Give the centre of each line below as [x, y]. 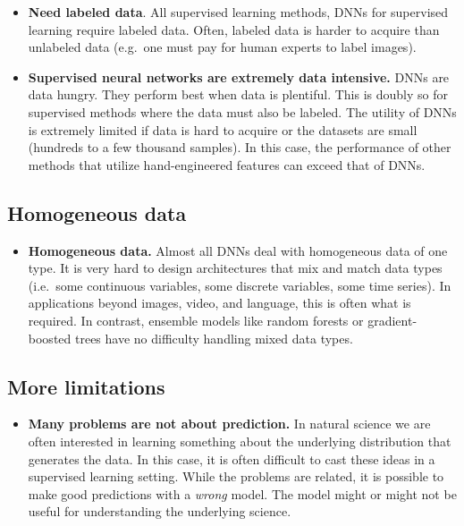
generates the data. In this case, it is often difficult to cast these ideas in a [232, 458]
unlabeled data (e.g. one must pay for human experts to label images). [222, 47]
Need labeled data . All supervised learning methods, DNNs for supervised [238, 12]
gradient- [392, 320]
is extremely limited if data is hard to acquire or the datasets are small [223, 129]
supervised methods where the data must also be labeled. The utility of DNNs [242, 111]
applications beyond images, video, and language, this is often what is [219, 303]
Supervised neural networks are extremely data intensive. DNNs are [239, 76]
